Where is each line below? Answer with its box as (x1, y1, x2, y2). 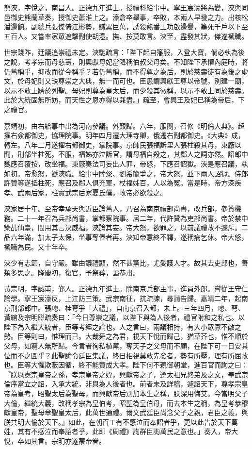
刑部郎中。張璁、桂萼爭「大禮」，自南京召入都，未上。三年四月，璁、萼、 (10, 302, 245, 313)
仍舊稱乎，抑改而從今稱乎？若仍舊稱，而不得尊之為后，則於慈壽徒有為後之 (4, 66, 241, 76)
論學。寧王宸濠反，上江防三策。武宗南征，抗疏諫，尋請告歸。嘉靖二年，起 (4, 293, 241, 303)
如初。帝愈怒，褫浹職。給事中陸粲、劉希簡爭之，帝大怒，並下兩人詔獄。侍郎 (4, 168, 248, 178)
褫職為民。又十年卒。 (4, 241, 72, 251)
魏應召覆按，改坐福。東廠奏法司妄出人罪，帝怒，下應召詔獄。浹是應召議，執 (4, 158, 248, 168)
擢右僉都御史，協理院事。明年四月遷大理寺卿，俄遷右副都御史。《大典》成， (4, 130, 245, 140)
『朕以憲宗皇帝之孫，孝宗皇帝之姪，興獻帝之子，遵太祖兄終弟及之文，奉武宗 (4, 369, 248, 379)
